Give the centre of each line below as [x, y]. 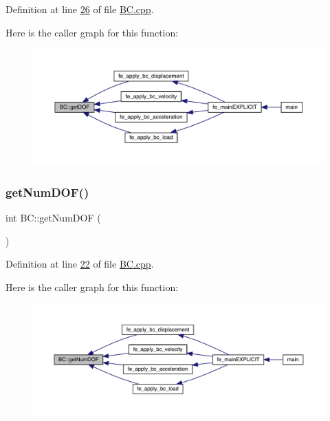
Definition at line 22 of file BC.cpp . [80, 264]
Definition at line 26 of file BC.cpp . [80, 9]
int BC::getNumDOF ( [53, 217]
